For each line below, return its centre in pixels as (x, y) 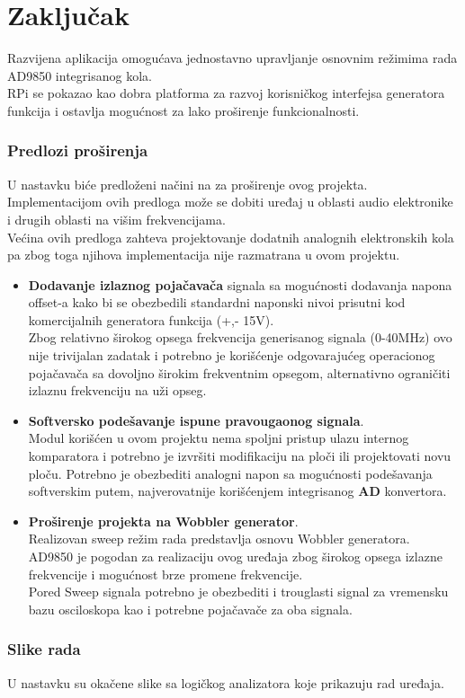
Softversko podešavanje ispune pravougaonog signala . (196, 420)
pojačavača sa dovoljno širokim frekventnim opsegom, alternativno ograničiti (239, 372)
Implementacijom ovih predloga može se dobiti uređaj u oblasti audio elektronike (230, 202)
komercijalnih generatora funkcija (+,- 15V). (151, 319)
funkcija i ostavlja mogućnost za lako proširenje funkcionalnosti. (183, 110)
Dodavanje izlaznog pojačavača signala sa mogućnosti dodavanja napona (240, 284)
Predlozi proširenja (78, 150)
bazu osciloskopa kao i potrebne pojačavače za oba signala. (190, 609)
